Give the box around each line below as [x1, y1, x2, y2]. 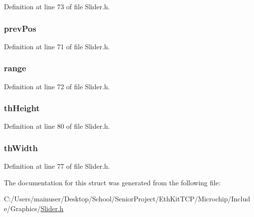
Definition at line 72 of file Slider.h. [4, 81, 110, 91]
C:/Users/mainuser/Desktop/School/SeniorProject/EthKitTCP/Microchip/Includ [4, 194, 251, 204]
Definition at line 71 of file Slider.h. [4, 41, 110, 51]
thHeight [4, 102, 40, 114]
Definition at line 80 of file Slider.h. [4, 121, 110, 131]
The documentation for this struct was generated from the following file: [4, 177, 221, 187]
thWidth [4, 141, 38, 154]
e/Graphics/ [4, 203, 41, 214]
